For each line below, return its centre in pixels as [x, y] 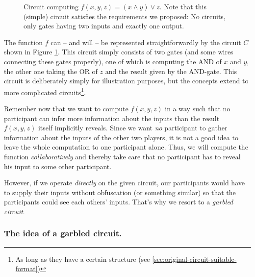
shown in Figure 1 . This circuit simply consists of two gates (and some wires [119, 52]
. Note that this [183, 6]
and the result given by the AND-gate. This [171, 71]
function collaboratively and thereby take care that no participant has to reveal [122, 156]
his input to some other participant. [58, 166]
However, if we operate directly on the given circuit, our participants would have [124, 183]
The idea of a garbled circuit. [63, 233]
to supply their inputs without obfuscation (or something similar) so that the [120, 192]
